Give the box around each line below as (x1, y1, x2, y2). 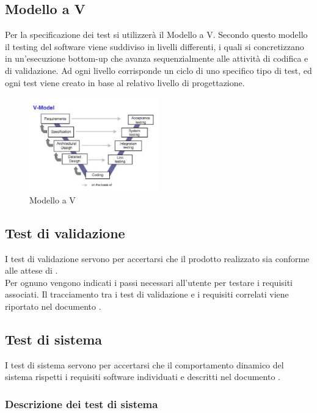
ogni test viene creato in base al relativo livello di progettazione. (5, 76, 245, 89)
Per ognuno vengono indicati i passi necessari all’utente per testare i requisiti (5, 276, 293, 288)
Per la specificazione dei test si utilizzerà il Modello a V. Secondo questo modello (5, 28, 308, 41)
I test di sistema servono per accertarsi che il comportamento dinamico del (5, 358, 284, 371)
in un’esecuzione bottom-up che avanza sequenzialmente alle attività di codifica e (5, 52, 308, 65)
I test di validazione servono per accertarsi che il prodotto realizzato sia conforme (5, 252, 310, 265)
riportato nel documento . (5, 300, 101, 313)
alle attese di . (5, 264, 58, 277)
